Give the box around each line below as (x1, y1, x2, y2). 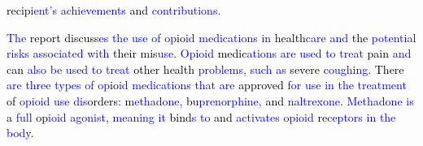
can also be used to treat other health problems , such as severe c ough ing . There (7, 60, 404, 77)
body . (7, 124, 34, 141)
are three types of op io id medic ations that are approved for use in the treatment (7, 76, 407, 93)
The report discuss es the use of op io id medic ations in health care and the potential (7, 28, 416, 45)
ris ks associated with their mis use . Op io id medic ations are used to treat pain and (7, 45, 412, 62)
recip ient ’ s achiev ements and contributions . (7, 2, 221, 18)
